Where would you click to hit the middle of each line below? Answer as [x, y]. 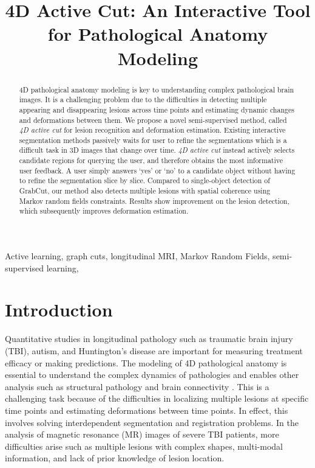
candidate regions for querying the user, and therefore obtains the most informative [151, 160]
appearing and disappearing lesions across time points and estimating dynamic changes [157, 109]
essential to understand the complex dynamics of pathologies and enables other [152, 375]
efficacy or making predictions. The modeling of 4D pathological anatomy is [146, 362]
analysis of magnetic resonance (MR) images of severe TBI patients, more [142, 434]
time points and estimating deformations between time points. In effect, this [147, 410]
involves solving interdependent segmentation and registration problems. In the [152, 422]
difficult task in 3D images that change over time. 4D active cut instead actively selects [157, 150]
